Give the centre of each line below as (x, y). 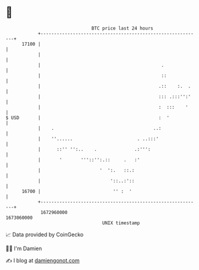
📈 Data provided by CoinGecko (45, 235)
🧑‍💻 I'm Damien (24, 248)
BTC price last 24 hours (122, 28)
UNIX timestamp (121, 223)
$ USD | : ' (88, 118)
